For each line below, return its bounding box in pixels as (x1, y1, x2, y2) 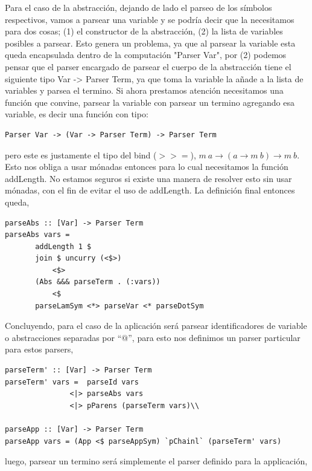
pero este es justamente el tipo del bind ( (5, 148, 157, 161)
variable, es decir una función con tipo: (5, 108, 148, 120)
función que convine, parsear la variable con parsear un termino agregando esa (5, 96, 295, 108)
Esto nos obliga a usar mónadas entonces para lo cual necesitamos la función (5, 160, 288, 173)
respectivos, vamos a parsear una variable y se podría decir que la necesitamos (5, 13, 294, 25)
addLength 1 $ (35, 242, 92, 251)
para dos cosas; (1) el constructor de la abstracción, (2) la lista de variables (5, 25, 283, 37)
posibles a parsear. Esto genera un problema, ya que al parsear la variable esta (5, 36, 296, 49)
